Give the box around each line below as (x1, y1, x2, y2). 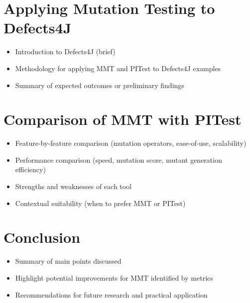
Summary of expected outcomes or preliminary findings (15, 80, 184, 90)
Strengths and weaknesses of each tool (15, 181, 132, 191)
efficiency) (15, 164, 46, 175)
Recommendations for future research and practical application (15, 289, 208, 300)
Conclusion (3, 227, 81, 247)
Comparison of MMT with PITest (3, 109, 242, 129)
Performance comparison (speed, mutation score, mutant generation (15, 154, 222, 165)
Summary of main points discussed (15, 256, 122, 266)
